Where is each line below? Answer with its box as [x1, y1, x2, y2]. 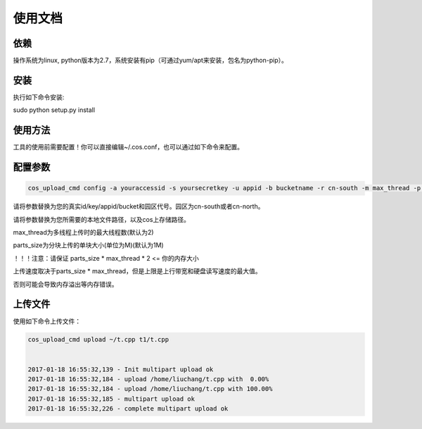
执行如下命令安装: [13, 92, 65, 101]
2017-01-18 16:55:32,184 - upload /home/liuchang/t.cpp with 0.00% [27, 375, 269, 383]
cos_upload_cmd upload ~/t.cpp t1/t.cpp [27, 335, 169, 344]
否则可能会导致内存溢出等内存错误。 [13, 280, 118, 288]
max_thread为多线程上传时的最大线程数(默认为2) [13, 228, 154, 237]
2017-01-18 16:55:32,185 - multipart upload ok [27, 394, 195, 403]
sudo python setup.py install [13, 106, 95, 114]
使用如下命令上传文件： [13, 317, 81, 325]
